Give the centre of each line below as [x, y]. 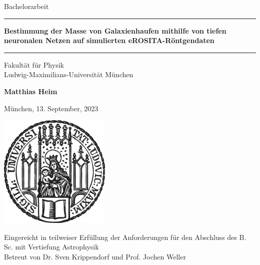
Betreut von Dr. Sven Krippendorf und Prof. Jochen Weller [95, 256]
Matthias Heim [31, 91]
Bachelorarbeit [26, 6]
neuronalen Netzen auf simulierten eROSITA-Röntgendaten [109, 40]
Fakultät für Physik [34, 64]
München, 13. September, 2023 [51, 108]
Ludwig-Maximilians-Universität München [69, 74]
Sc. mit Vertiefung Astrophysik [51, 247]
